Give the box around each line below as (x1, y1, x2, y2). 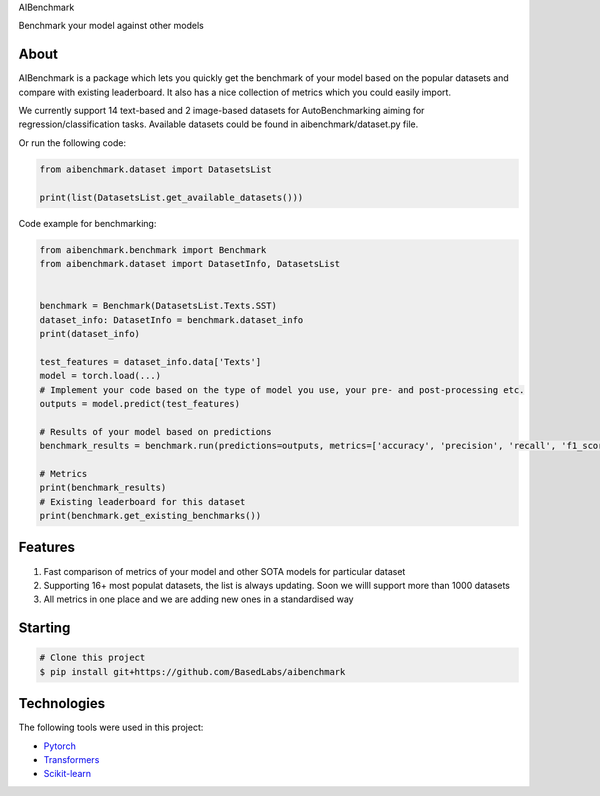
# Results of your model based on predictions (39, 426, 272, 437)
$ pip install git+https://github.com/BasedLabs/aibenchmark (39, 666, 346, 677)
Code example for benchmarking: (18, 217, 157, 229)
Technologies (18, 695, 106, 712)
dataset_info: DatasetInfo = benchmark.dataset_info (39, 314, 304, 325)
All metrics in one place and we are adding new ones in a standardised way (43, 593, 354, 605)
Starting (18, 620, 71, 637)
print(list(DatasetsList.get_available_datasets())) (39, 191, 304, 203)
